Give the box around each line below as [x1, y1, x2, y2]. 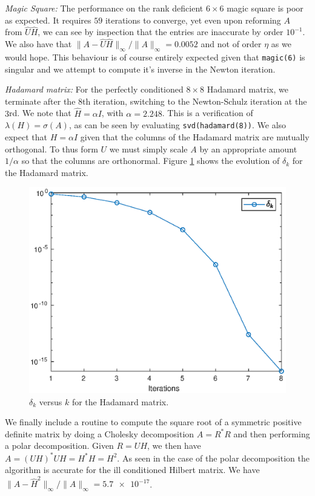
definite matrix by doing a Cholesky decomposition [5, 427, 194, 440]
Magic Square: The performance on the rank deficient [5, 2, 204, 14]
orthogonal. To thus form [5, 142, 98, 155]
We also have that [5, 38, 72, 50]
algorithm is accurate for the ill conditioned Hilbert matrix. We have [5, 463, 260, 476]
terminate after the [5, 94, 76, 107]
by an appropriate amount [199, 142, 297, 155]
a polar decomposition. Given [5, 439, 114, 452]
